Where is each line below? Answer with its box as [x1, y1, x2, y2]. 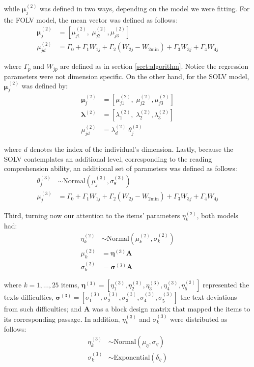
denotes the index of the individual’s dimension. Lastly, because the [29, 144, 233, 154]
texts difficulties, [4, 292, 54, 302]
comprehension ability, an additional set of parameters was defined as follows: [4, 163, 237, 173]
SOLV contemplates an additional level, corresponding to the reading [4, 153, 212, 164]
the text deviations [180, 292, 237, 302]
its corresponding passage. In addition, [4, 313, 120, 324]
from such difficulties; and [4, 304, 82, 314]
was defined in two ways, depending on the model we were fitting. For [39, 3, 250, 14]
